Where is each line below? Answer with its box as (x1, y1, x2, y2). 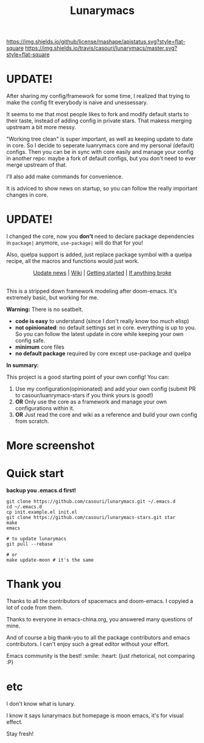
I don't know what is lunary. (6, 700, 76, 708)
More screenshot (6, 439, 95, 453)
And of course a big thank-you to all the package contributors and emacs (6, 634, 191, 641)
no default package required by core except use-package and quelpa (15, 350, 191, 357)
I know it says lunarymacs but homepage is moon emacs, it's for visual (6, 712, 184, 719)
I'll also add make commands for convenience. (6, 173, 124, 180)
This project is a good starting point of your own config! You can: (6, 374, 169, 381)
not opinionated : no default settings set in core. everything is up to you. (15, 324, 196, 332)
